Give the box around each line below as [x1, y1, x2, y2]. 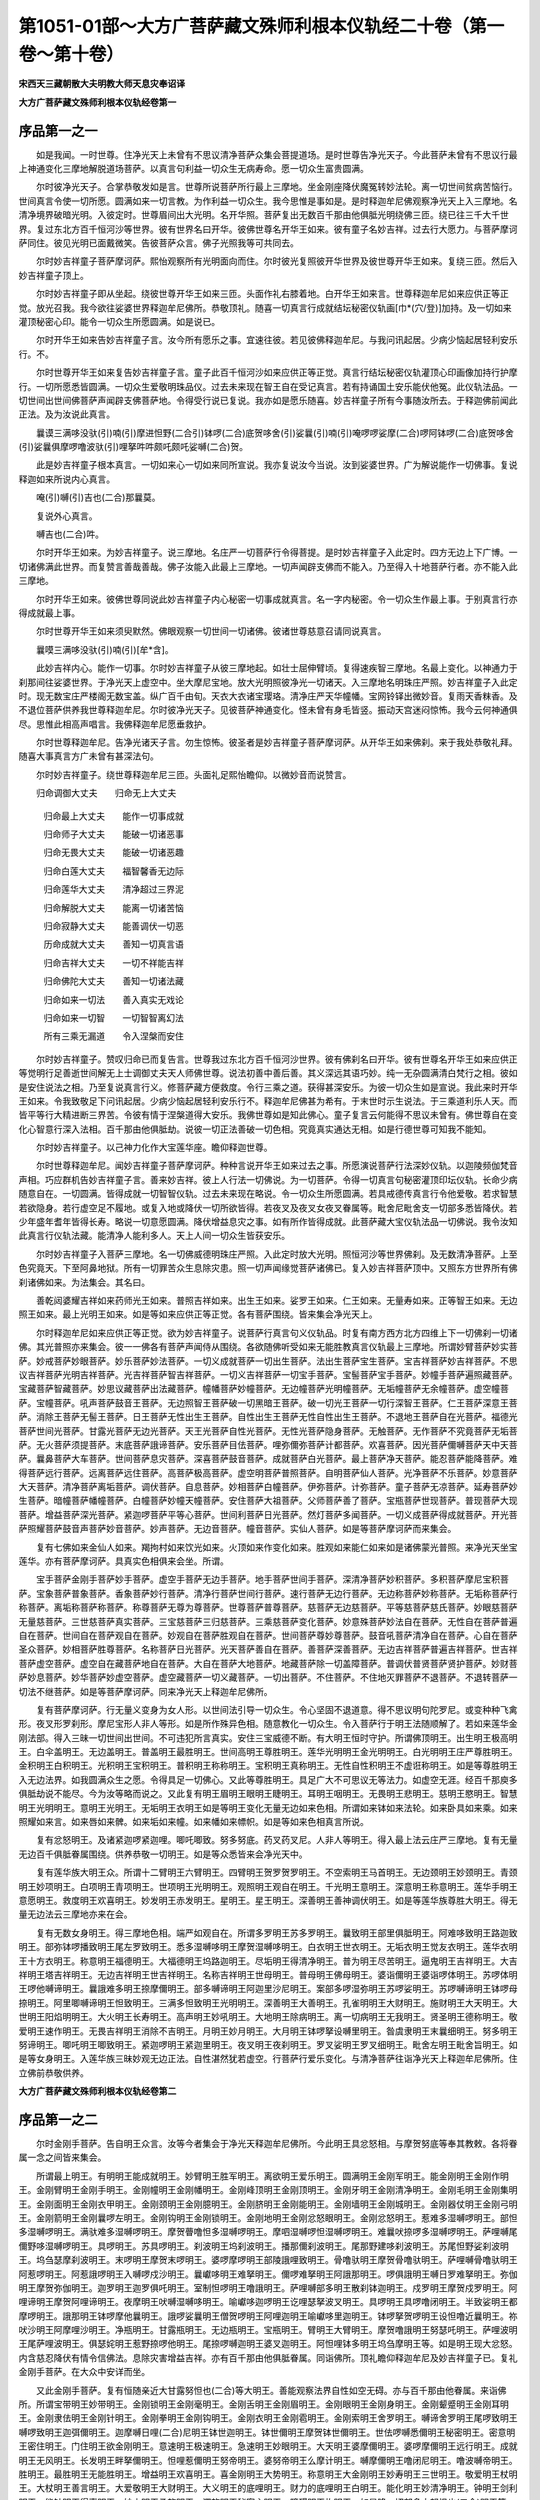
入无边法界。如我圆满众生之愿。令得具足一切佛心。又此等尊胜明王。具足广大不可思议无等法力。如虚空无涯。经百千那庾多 [18, 1773, 518, 1785]
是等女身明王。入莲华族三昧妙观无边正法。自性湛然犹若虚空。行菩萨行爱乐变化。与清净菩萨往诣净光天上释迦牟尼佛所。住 [18, 2053, 518, 2065]
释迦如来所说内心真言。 [18, 473, 115, 485]
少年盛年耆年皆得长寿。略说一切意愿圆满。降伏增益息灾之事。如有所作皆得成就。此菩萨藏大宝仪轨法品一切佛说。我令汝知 [18, 1216, 518, 1228]
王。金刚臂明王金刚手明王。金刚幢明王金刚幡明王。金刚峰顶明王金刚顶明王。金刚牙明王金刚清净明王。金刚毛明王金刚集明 [18, 2184, 518, 2196]
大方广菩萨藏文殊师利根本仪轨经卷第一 [18, 96, 177, 108]
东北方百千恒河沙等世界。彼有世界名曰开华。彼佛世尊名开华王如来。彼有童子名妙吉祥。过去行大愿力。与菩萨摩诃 [53, 223, 518, 235]
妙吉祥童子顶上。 [18, 269, 89, 281]
